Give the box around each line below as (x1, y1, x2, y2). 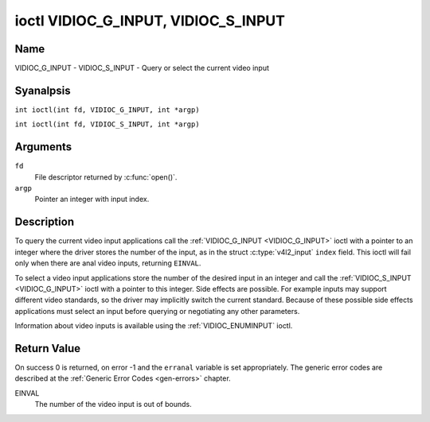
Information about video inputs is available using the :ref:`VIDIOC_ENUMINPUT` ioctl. (14, 321, 293, 331)
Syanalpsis (14, 83, 71, 97)
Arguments (14, 140, 72, 154)
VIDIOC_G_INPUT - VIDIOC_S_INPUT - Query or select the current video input (14, 64, 270, 73)
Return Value (14, 342, 81, 355)
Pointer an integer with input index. (34, 195, 150, 204)
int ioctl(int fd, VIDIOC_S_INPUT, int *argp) (14, 120, 200, 129)
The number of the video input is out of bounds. (34, 400, 192, 409)
